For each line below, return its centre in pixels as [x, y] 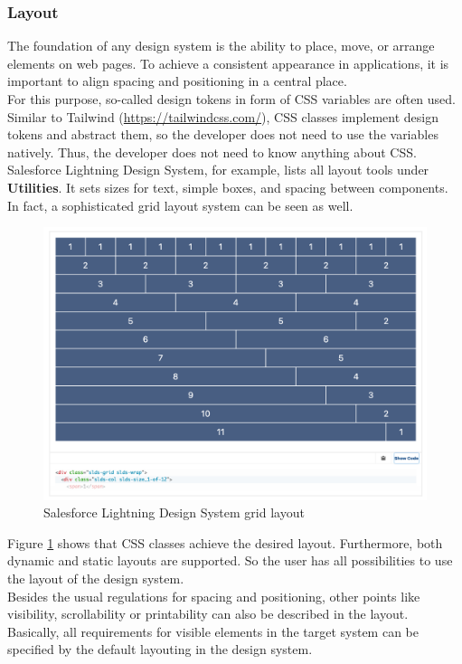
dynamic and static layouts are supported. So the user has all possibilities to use [230, 560]
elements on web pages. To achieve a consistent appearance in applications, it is [228, 63]
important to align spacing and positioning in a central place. [177, 81]
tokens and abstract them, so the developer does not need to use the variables [223, 134]
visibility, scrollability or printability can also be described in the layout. [208, 614]
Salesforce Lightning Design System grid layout [174, 512]
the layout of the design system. [96, 578]
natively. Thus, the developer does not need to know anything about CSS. [212, 152]
